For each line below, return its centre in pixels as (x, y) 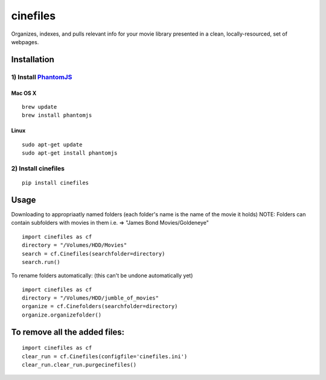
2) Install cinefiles (38, 168)
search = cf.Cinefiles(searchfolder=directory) (94, 253)
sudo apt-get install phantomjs (70, 153)
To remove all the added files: (68, 332)
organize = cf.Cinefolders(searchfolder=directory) (100, 306)
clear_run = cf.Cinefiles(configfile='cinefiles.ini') (105, 356)
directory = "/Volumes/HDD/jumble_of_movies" (91, 298)
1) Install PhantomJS (42, 77)
